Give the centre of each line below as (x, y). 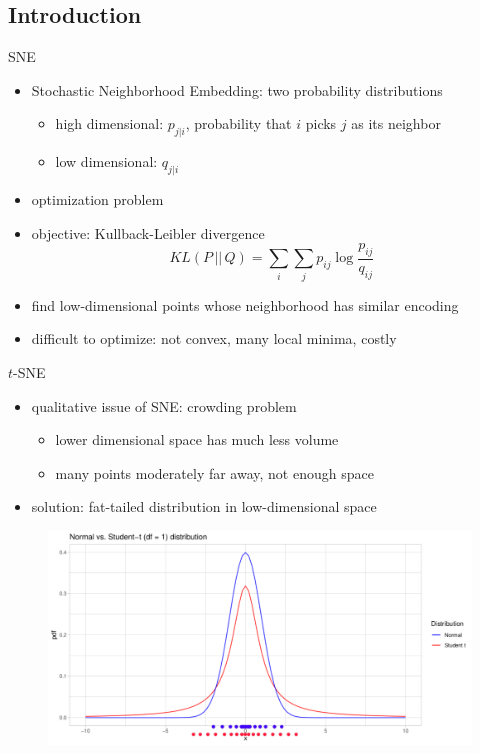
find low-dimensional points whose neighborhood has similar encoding (245, 304)
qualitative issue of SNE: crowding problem (164, 405)
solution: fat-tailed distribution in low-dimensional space (204, 506)
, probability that (238, 123)
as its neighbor (396, 123)
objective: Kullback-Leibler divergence (148, 232)
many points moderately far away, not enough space (214, 472)
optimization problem (97, 198)
